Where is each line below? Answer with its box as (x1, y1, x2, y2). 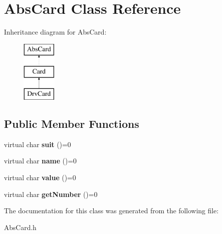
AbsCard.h (4, 222, 37, 232)
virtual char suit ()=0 (4, 139, 71, 149)
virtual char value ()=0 (4, 172, 76, 183)
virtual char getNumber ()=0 (4, 189, 98, 199)
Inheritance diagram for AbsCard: (4, 27, 107, 37)
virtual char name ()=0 (4, 156, 77, 166)
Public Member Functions (4, 116, 139, 131)
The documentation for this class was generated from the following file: (4, 205, 219, 216)
